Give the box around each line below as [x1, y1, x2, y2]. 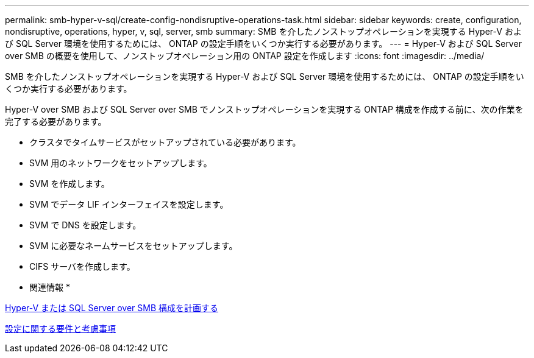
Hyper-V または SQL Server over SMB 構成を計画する [5, 303, 219, 313]
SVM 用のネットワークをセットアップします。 [29, 158, 212, 168]
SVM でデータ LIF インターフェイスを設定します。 [29, 199, 229, 209]
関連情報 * [29, 282, 70, 292]
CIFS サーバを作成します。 [29, 261, 135, 272]
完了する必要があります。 [5, 116, 107, 127]
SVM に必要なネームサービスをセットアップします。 [29, 240, 238, 251]
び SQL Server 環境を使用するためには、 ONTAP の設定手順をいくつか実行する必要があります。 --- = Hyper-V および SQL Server [5, 38, 522, 49]
